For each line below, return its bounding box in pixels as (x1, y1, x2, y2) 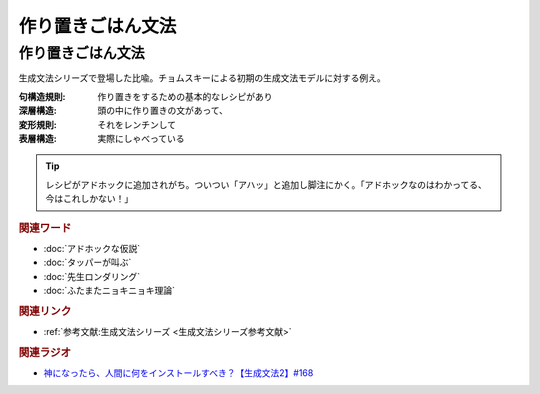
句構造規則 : (18, 90, 66, 102)
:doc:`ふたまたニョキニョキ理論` (43, 284, 175, 296)
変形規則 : (18, 118, 57, 130)
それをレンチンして (97, 118, 177, 130)
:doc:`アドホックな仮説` (43, 242, 141, 254)
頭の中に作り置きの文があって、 (97, 105, 229, 117)
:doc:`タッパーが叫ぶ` (43, 256, 132, 269)
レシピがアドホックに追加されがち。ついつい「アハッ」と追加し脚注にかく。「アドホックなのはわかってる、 (45, 178, 487, 190)
